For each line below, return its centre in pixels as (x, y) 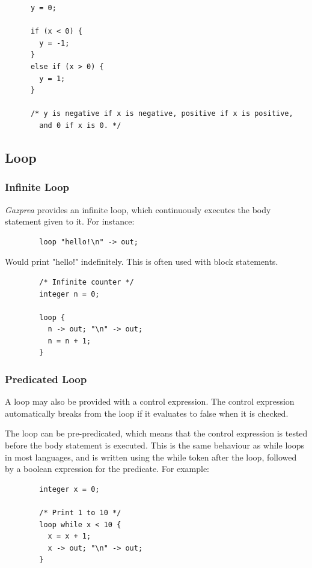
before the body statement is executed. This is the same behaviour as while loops (154, 445)
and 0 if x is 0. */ (80, 125)
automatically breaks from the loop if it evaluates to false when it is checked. (147, 413)
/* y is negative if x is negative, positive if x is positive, (162, 114)
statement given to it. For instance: (70, 221)
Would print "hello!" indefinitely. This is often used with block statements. (142, 261)
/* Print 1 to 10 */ (80, 513)
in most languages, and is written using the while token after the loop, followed (151, 457)
